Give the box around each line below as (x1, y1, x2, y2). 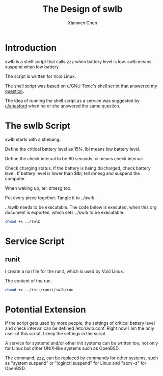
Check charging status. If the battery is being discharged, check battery (5, 165, 151, 171)
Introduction (5, 42, 57, 53)
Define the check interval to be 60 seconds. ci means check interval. (5, 155, 144, 161)
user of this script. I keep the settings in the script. (5, 331, 107, 337)
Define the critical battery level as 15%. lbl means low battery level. (5, 146, 141, 152)
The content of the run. (5, 277, 52, 284)
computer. (5, 175, 26, 181)
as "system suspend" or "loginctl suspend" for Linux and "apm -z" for (5, 360, 147, 366)
